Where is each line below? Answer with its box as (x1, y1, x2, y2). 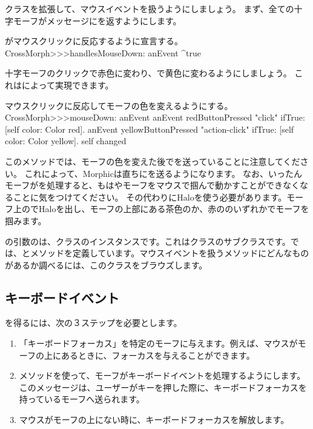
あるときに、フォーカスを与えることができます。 (61, 348, 255, 361)
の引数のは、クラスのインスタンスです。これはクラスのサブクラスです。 (5, 234, 291, 247)
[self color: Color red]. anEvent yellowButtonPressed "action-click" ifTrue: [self (5, 122, 294, 135)
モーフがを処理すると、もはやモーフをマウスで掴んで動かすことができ (5, 179, 283, 191)
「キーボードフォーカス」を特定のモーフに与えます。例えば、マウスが (19, 337, 298, 350)
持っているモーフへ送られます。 (19, 393, 145, 405)
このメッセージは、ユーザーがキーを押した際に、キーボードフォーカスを (19, 381, 307, 393)
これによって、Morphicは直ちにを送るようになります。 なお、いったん (24, 167, 303, 179)
